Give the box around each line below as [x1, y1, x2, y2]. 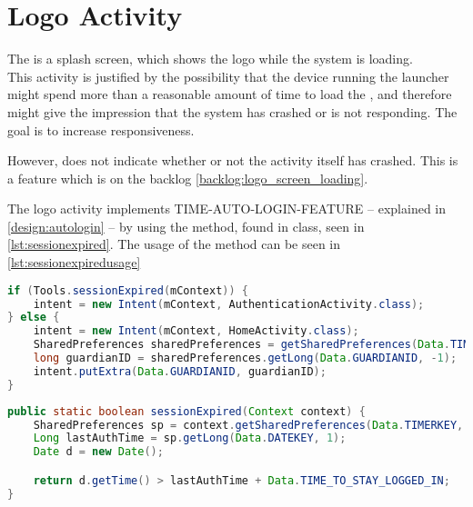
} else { [7, 311, 60, 324]
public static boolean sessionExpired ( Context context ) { [7, 404, 366, 418]
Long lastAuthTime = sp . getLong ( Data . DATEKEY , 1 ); [33, 432, 347, 445]
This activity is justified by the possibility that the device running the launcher [7, 66, 449, 85]
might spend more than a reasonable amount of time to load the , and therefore [7, 84, 452, 104]
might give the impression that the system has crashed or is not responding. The [7, 102, 458, 121]
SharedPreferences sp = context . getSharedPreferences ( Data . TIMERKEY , [33, 418, 464, 432]
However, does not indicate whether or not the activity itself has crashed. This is [7, 151, 458, 170]
